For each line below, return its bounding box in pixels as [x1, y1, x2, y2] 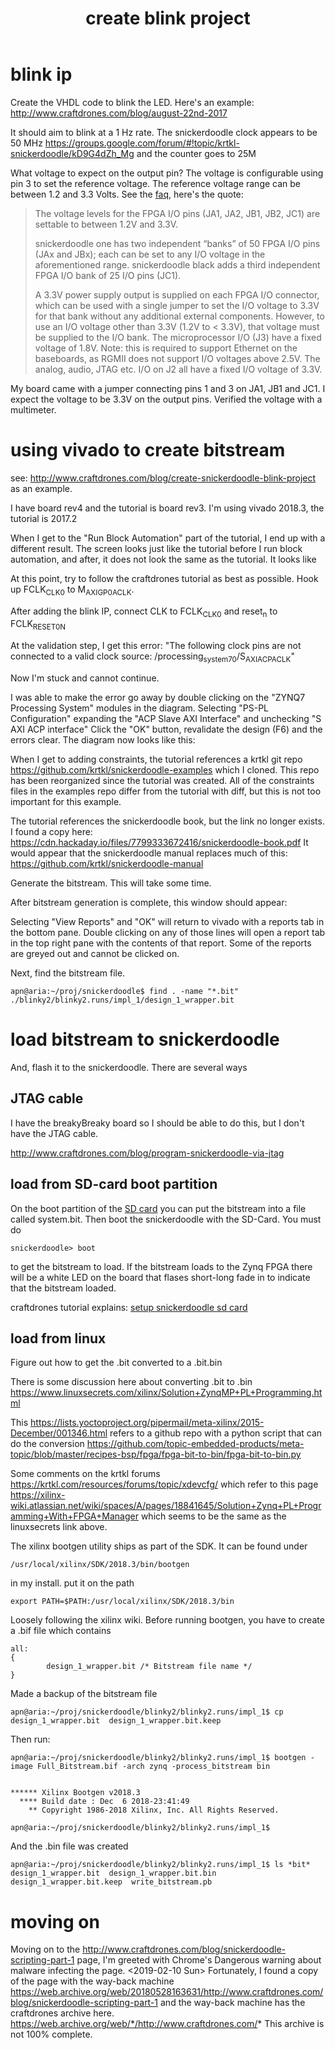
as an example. [10, 482, 73, 494]
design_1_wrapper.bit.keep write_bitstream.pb [10, 1877, 213, 1887]
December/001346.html [10, 1427, 108, 1439]
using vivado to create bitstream [10, 439, 286, 462]
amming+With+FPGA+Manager [10, 1510, 139, 1522]
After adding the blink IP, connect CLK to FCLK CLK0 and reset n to [10, 605, 278, 619]
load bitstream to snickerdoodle [10, 1028, 280, 1051]
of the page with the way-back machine [10, 1975, 175, 1987]
